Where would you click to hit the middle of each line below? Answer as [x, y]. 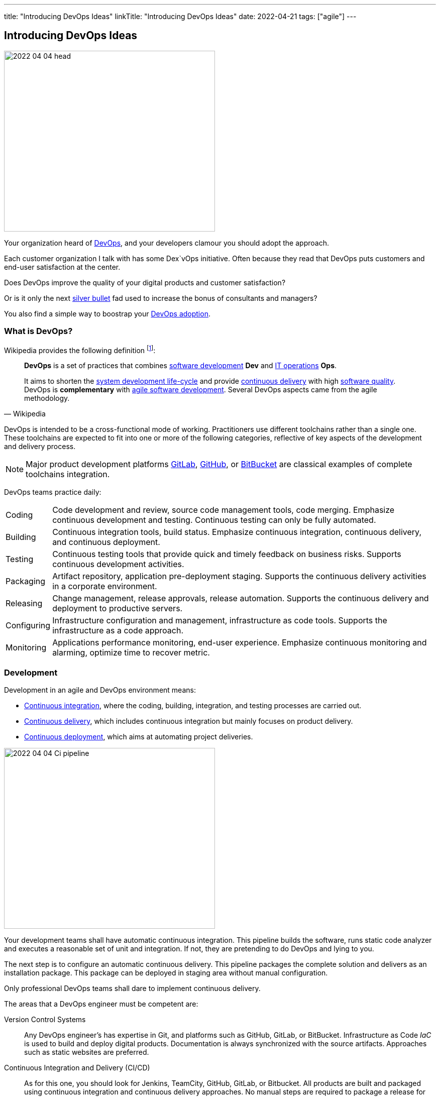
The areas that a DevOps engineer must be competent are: [101, 1004]
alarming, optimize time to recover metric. [131, 653]
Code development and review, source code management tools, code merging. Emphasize [224, 510]
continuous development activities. [118, 564]
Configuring [28, 626]
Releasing [24, 604]
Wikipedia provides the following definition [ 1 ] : [80, 349]
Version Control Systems [45, 1019]
